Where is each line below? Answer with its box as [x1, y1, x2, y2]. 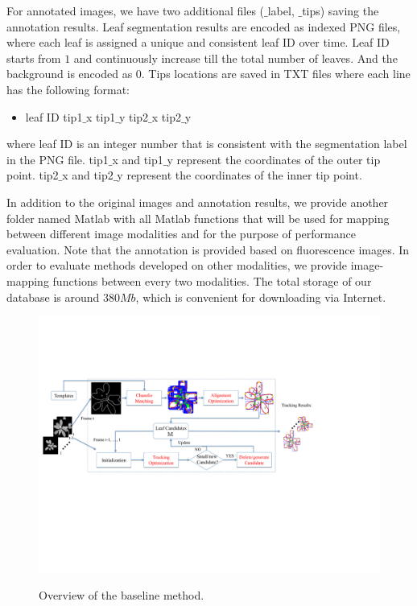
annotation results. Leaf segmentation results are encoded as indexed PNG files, [6, 18, 401, 35]
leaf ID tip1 [25, 108, 83, 125]
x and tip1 [112, 150, 163, 167]
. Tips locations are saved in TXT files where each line [141, 65, 411, 82]
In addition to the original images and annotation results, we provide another [6, 193, 389, 210]
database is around [6, 288, 100, 305]
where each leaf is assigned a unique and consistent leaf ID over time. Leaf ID [6, 34, 390, 51]
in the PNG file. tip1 [6, 150, 109, 167]
